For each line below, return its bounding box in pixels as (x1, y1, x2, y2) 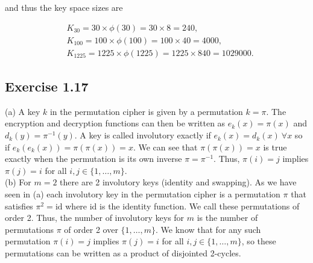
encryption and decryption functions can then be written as (5, 117, 226, 129)
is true (263, 140, 287, 153)
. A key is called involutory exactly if (74, 129, 211, 141)
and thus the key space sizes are (5, 1, 123, 13)
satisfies (5, 199, 33, 212)
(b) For (5, 176, 31, 188)
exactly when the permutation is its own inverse (5, 152, 182, 165)
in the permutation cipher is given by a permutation (49, 105, 243, 117)
